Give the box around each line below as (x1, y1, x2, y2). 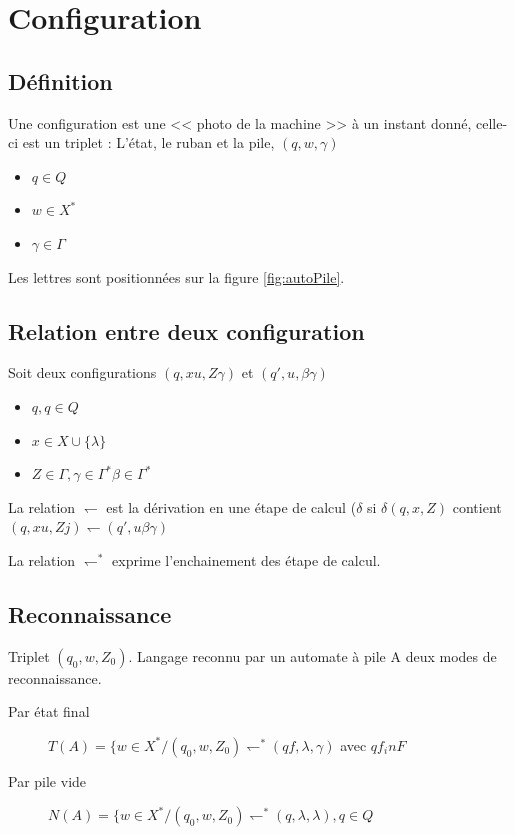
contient (452, 496, 502, 517)
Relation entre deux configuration (8, 315, 365, 346)
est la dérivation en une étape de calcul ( (106, 496, 357, 517)
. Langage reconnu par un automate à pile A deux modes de (128, 645, 497, 666)
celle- (476, 112, 508, 133)
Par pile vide (8, 770, 87, 791)
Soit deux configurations (8, 362, 157, 383)
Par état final (8, 701, 90, 722)
